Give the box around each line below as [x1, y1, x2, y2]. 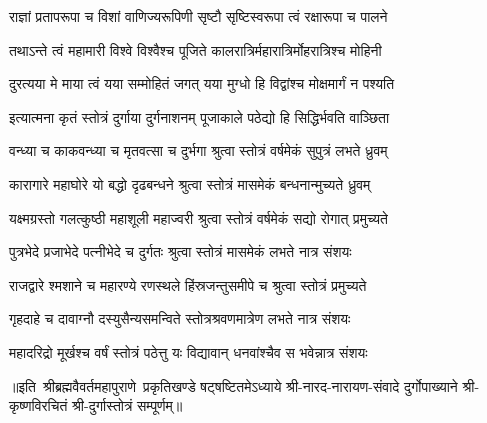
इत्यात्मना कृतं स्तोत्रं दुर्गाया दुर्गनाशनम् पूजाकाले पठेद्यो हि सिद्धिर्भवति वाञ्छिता [9, 106, 390, 127]
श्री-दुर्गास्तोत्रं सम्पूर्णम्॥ [72, 395, 183, 416]
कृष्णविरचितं [9, 395, 68, 416]
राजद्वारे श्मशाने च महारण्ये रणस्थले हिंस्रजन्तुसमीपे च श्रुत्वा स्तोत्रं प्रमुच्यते [9, 274, 367, 295]
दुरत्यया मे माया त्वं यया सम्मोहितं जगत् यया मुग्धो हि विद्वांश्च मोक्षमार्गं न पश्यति [9, 73, 395, 94]
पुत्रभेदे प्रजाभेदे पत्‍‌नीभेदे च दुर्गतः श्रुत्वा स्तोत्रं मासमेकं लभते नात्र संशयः [9, 241, 352, 262]
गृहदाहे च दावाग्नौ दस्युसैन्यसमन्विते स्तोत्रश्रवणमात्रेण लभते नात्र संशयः [9, 308, 351, 329]
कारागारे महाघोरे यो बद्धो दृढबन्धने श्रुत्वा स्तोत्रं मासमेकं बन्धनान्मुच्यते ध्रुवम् [9, 173, 371, 194]
